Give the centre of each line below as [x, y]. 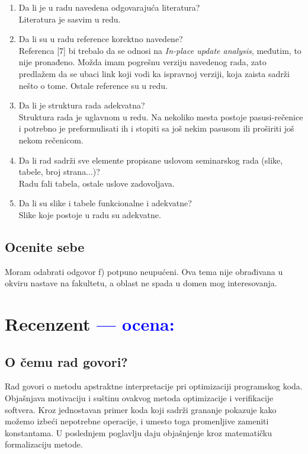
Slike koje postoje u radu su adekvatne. [90, 214]
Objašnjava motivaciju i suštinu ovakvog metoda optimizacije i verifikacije [139, 398]
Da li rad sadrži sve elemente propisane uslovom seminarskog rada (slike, [151, 160]
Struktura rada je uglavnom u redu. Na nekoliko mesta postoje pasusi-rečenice [161, 116]
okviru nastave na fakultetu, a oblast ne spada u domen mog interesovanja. [141, 283]
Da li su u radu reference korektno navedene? [101, 39]
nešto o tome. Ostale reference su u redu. [93, 85]
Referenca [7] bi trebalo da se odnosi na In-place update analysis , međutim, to [160, 50]
